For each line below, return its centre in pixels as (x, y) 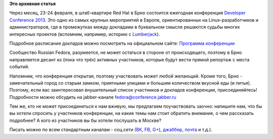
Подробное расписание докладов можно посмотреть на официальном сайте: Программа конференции (122, 43)
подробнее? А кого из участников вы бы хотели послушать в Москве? (85, 120)
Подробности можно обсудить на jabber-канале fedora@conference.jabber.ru (93, 97)
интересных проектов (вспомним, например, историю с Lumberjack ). (85, 34)
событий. (19, 67)
